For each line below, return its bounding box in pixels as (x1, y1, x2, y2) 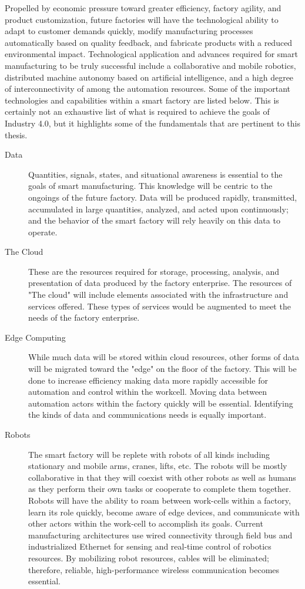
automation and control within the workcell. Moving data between (28, 385, 267, 398)
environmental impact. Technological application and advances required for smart (5, 48, 298, 60)
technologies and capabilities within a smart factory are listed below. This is (5, 94, 279, 106)
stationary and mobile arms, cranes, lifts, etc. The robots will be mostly (28, 460, 287, 472)
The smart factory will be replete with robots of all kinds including (28, 448, 270, 460)
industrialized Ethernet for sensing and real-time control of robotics (28, 540, 272, 553)
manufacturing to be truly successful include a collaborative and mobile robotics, (5, 59, 296, 71)
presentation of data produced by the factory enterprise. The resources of (28, 277, 292, 289)
